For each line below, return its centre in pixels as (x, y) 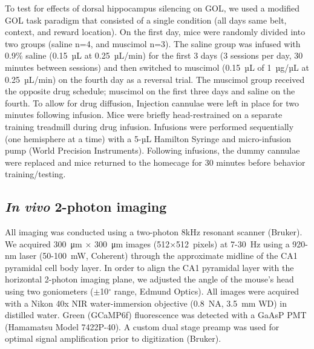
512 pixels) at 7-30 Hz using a (233, 243)
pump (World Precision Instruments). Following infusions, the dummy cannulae (152, 150)
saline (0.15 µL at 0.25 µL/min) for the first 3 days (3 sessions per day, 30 (164, 55)
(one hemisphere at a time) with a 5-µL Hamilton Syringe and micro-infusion (148, 138)
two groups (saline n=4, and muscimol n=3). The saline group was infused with (153, 43)
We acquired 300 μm (44, 243)
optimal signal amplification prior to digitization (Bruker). (113, 338)
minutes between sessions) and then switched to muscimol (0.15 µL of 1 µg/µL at (157, 67)
